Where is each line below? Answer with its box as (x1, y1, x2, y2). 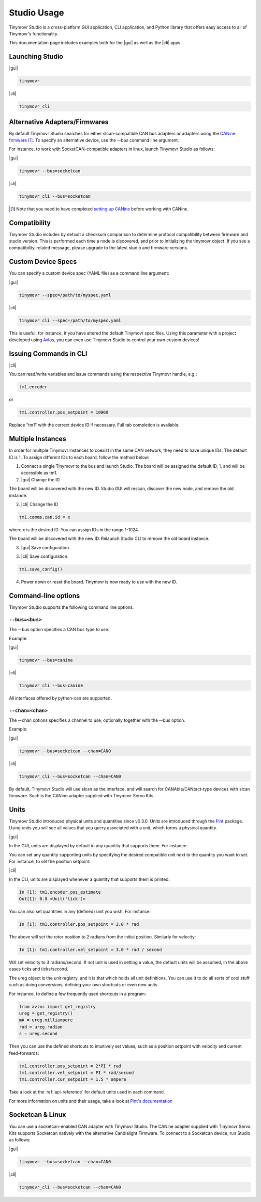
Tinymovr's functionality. (9, 31, 58, 36)
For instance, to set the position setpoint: (9, 858, 90, 864)
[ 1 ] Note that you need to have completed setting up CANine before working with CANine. (10, 206, 188, 212)
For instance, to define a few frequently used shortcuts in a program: (9, 991, 146, 996)
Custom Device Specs (9, 257, 77, 266)
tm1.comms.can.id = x (19, 514, 71, 520)
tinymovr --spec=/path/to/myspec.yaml (19, 292, 111, 298)
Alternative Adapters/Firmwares (9, 118, 109, 126)
